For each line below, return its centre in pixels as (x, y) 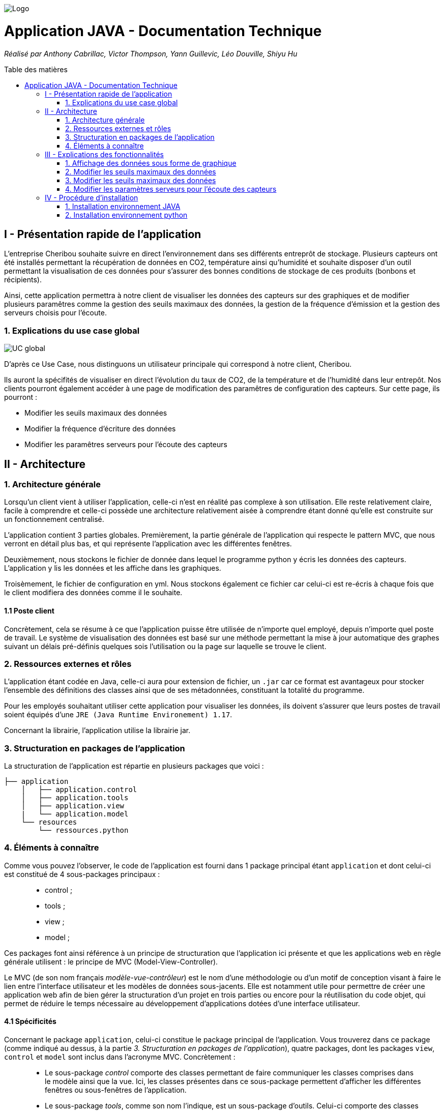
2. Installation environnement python (126, 215)
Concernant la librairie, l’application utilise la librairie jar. (97, 730)
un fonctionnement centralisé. (54, 519)
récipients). (23, 280)
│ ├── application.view (73, 806)
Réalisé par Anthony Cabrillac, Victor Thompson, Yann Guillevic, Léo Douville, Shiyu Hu (151, 53)
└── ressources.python (83, 830)
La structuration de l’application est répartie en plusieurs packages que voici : (134, 766)
